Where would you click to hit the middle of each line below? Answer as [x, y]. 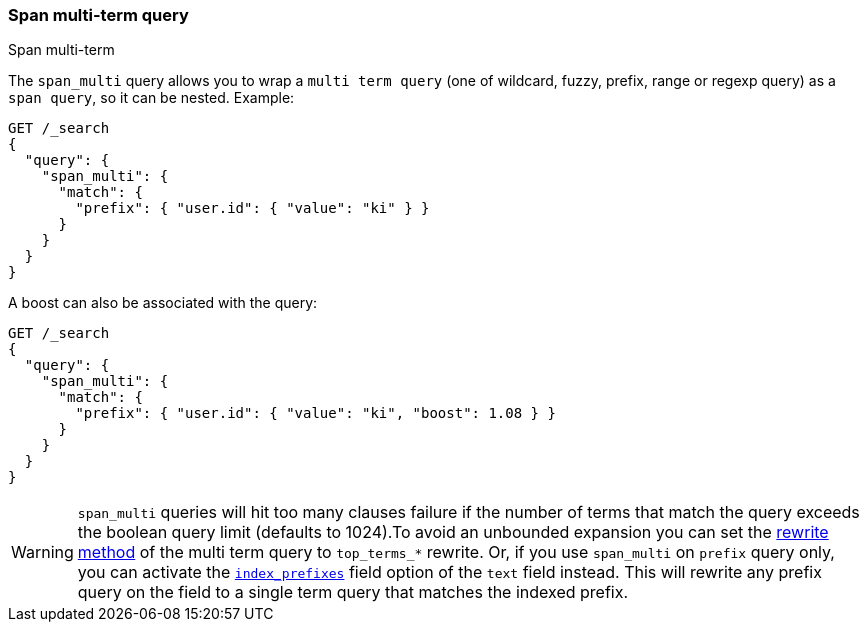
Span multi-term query [98, 15]
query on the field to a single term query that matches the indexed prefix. [353, 592]
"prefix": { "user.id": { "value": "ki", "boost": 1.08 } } [315, 413]
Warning [42, 552]
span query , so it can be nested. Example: [151, 98]
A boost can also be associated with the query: [163, 303]
